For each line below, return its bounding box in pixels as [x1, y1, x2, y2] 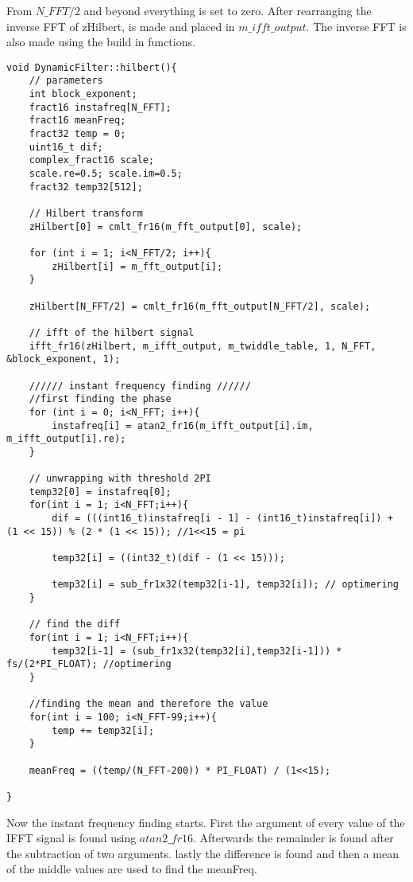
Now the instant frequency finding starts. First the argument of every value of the [6, 814, 405, 830]
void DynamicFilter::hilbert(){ [6, 61, 177, 73]
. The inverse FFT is [306, 18, 407, 34]
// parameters [29, 75, 103, 87]
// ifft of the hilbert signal [29, 326, 195, 338]
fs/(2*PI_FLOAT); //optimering [6, 658, 172, 670]
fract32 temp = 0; [29, 128, 126, 140]
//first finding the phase [29, 393, 172, 405]
